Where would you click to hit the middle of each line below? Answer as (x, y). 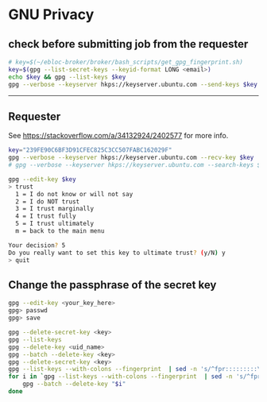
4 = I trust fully (46, 216)
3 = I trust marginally (54, 209)
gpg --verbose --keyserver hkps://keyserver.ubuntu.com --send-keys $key (133, 84)
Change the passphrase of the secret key (112, 285)
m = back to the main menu (60, 231)
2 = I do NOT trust (48, 201)
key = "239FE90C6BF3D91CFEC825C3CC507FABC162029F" (90, 150)
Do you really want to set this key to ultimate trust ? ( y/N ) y (117, 253)
